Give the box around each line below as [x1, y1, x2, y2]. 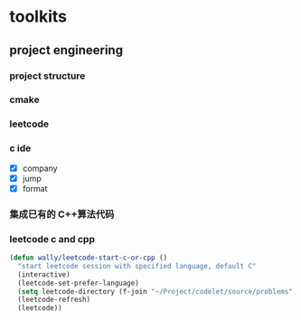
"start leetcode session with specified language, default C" [17, 261, 257, 270]
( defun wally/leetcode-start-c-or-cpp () [9, 253, 168, 263]
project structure [9, 70, 86, 82]
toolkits [9, 6, 68, 27]
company [22, 163, 58, 174]
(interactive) [17, 269, 71, 279]
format [22, 183, 48, 193]
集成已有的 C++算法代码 [9, 208, 115, 221]
